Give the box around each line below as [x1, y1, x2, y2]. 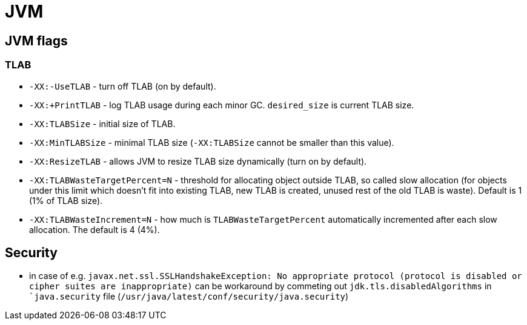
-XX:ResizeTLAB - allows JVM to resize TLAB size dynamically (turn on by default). [29, 156, 367, 166]
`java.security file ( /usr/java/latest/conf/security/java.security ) [29, 291, 349, 302]
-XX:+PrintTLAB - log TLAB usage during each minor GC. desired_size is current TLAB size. [29, 99, 414, 110]
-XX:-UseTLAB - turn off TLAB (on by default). [29, 80, 216, 91]
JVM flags [5, 33, 68, 48]
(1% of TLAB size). [29, 195, 103, 206]
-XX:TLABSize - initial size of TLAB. [29, 118, 176, 129]
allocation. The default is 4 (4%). [29, 224, 160, 235]
